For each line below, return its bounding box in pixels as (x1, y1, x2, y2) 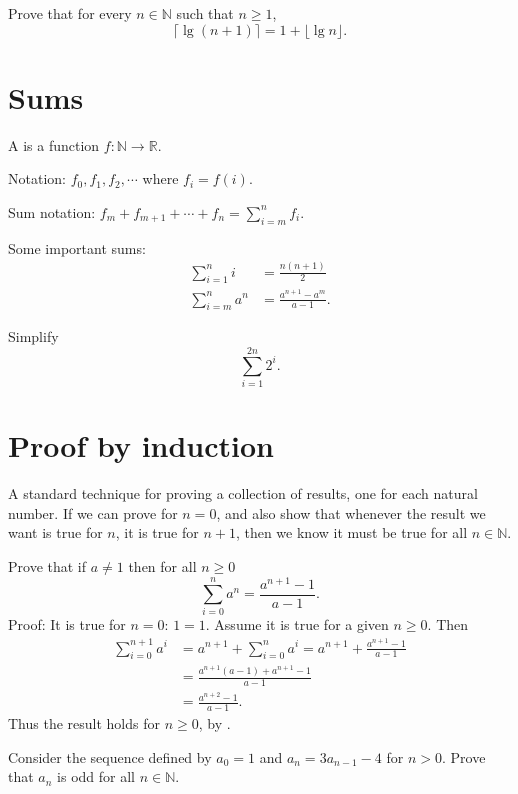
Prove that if (8, 555, 87, 576)
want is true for (8, 522, 103, 543)
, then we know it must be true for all (235, 522, 468, 543)
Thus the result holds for (8, 713, 160, 734)
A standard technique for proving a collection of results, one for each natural (8, 483, 478, 504)
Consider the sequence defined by (8, 746, 212, 767)
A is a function (8, 134, 100, 155)
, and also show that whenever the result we (216, 502, 486, 523)
